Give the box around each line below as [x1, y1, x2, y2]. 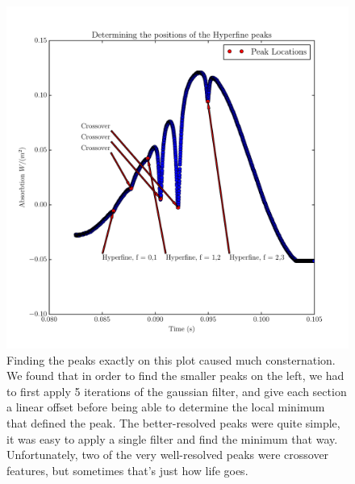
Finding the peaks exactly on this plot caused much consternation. [6, 351, 336, 368]
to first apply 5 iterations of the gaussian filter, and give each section [6, 382, 347, 399]
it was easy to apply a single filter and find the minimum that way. [6, 430, 338, 447]
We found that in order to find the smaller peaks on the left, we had [6, 367, 345, 384]
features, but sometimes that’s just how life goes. [6, 461, 248, 478]
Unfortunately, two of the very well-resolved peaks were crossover [6, 446, 329, 463]
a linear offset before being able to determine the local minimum [6, 398, 325, 415]
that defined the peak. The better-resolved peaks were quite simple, [6, 414, 340, 431]
